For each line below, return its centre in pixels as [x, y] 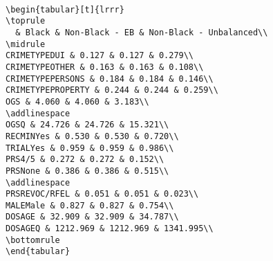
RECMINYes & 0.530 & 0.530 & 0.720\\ [92, 136]
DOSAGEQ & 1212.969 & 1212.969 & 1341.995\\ [110, 229]
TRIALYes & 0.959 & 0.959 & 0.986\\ [90, 148]
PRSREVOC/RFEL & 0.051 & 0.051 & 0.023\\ [102, 194]
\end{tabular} [38, 252]
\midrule [26, 44]
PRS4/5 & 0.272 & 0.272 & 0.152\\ [85, 160]
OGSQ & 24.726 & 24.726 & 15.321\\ [87, 125]
